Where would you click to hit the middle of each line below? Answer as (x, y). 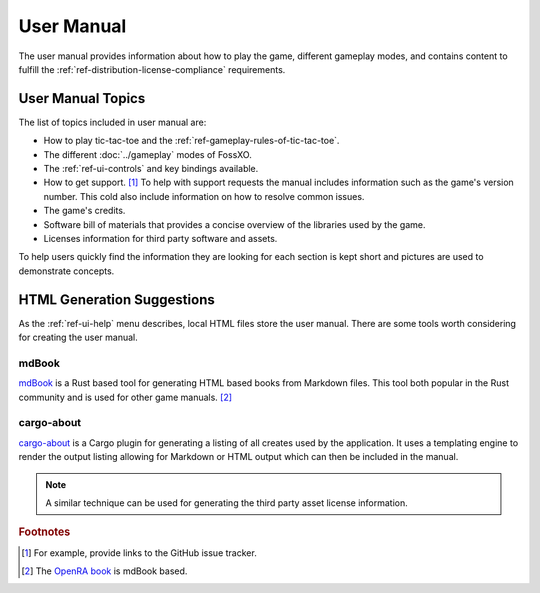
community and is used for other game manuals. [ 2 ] (125, 397)
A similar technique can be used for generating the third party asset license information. (227, 502)
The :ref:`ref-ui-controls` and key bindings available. (151, 169)
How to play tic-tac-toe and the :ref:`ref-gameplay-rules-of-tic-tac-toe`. (191, 141)
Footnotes (44, 532)
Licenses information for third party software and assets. (160, 238)
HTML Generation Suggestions (116, 299)
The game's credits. (84, 211)
